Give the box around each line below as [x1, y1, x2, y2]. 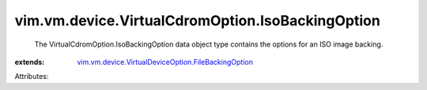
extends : [14, 57, 45, 66]
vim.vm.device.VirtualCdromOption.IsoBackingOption [14, 12, 381, 29]
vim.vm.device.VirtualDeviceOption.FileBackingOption [77, 57, 253, 66]
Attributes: [14, 72, 49, 81]
